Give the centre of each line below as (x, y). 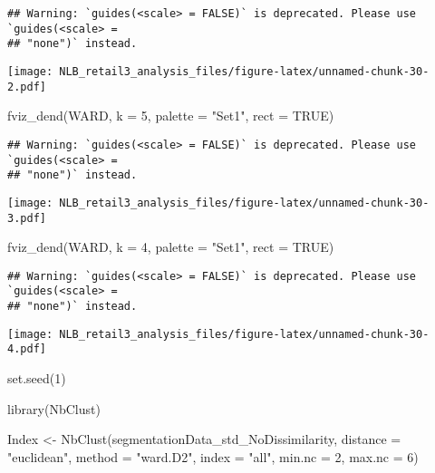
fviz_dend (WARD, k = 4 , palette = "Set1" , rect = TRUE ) (171, 247)
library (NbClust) (54, 408)
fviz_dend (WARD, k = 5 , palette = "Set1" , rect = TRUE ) (171, 116)
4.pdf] (27, 349)
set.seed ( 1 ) (37, 378)
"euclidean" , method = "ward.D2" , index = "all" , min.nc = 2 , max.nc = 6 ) (213, 456)
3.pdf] (27, 218)
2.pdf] (27, 87)
